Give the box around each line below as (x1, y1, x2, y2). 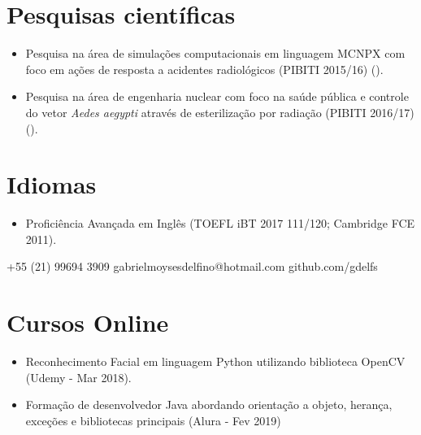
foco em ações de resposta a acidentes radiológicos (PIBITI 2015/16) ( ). (25, 60, 384, 77)
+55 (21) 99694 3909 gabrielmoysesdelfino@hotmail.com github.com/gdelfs (7, 258, 378, 275)
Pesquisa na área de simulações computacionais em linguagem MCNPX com (25, 45, 406, 62)
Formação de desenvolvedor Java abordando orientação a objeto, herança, (25, 396, 393, 413)
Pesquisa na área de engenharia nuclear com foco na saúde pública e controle (25, 88, 409, 105)
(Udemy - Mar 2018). (25, 368, 132, 385)
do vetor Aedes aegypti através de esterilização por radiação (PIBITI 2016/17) (25, 103, 414, 120)
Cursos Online (7, 306, 169, 339)
